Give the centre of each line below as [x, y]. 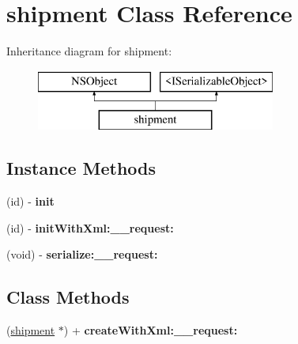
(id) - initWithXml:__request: [90, 227]
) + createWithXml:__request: [151, 330]
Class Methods [68, 297]
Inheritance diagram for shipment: [89, 51]
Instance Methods [81, 168]
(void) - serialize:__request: [82, 254]
